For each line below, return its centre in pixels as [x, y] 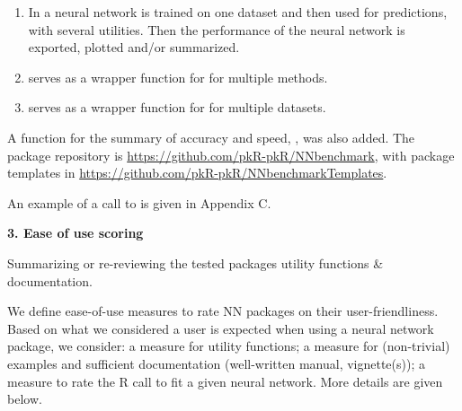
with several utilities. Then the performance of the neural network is [217, 29]
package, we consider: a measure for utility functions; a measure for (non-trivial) [229, 346]
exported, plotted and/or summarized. [134, 47]
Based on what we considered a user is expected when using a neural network [221, 328]
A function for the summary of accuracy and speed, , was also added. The [211, 137]
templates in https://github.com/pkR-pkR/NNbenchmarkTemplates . [197, 173]
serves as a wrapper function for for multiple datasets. [177, 107]
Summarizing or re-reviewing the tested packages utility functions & [195, 262]
